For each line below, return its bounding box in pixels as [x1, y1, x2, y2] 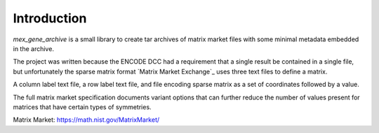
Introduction [13, 10, 87, 26]
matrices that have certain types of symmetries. [13, 102, 152, 111]
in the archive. [13, 44, 54, 52]
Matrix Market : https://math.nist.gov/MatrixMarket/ [13, 115, 160, 124]
